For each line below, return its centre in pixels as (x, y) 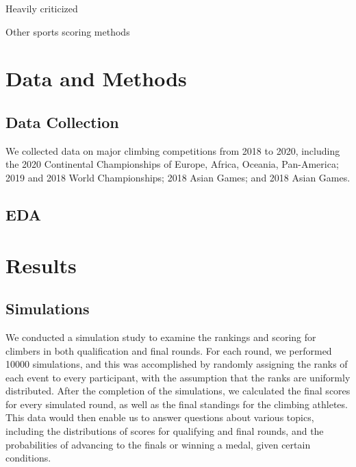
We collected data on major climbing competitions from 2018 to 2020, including (173, 150)
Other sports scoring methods (68, 31)
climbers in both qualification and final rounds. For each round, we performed (169, 350)
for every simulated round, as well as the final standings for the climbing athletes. (177, 404)
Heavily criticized (42, 8)
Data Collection (62, 122)
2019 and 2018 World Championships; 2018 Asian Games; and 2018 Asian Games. (178, 177)
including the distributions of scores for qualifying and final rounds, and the (165, 431)
